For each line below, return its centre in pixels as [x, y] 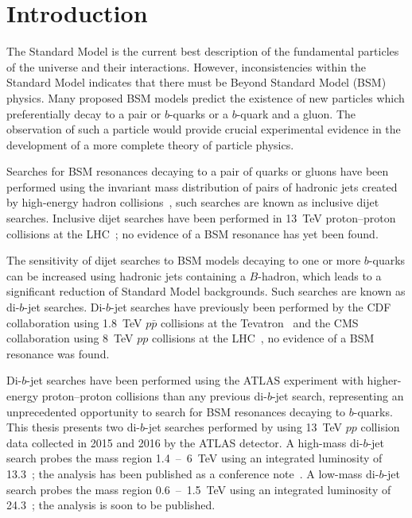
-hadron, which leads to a [320, 275]
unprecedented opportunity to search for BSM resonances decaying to [176, 411]
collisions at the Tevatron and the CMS [259, 322]
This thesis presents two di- [73, 427]
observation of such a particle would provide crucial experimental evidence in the [204, 129]
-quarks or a [198, 113]
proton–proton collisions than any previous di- [154, 396]
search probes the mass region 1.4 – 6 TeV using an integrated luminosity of [194, 458]
